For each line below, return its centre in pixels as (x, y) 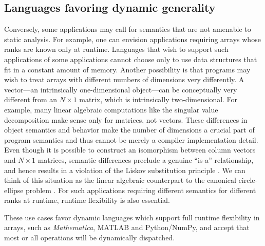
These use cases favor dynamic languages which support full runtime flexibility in (132, 217)
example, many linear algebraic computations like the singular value (111, 109)
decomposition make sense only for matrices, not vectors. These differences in (126, 119)
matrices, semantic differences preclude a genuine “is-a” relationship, (146, 159)
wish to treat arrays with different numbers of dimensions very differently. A (124, 79)
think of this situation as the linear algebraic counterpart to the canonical (120, 180)
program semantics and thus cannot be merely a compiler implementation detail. (131, 139)
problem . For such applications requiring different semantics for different (141, 190)
